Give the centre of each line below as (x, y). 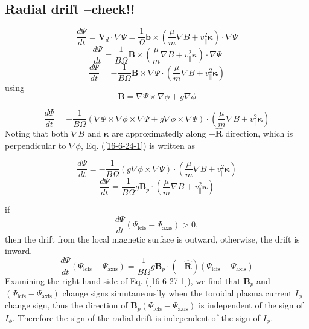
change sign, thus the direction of (66, 305)
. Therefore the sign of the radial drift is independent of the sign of (136, 317)
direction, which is (259, 133)
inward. (19, 251)
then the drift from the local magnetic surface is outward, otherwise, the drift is (152, 239)
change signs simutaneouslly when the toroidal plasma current (177, 292)
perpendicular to (36, 145)
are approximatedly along (159, 133)
